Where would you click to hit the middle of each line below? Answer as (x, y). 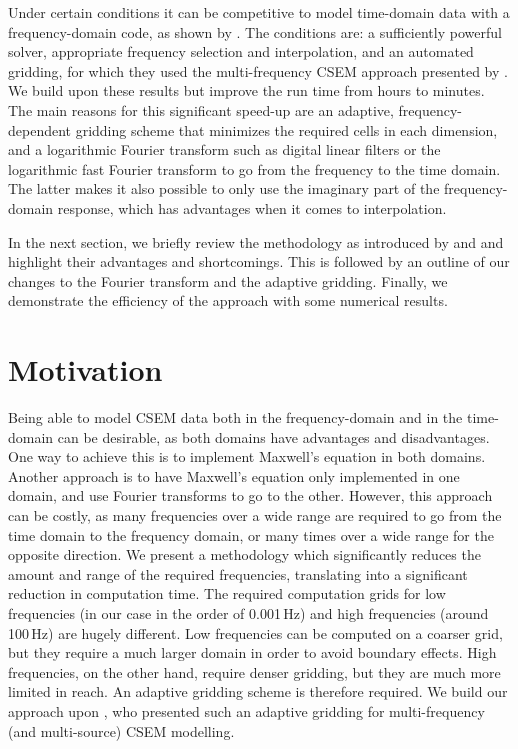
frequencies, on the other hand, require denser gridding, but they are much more (254, 671)
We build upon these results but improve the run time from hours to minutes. (246, 90)
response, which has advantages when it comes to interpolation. (252, 207)
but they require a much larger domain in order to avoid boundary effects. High (252, 652)
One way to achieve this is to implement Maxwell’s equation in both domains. (247, 456)
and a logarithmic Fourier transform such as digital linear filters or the (224, 149)
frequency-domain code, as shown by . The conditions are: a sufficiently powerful (255, 31)
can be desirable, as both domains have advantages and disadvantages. (273, 436)
